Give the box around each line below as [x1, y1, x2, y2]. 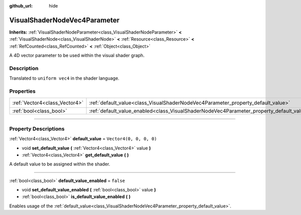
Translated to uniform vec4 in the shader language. [9, 75, 120, 81]
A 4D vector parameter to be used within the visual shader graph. [9, 53, 145, 59]
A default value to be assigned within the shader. [9, 161, 110, 167]
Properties [9, 88, 36, 95]
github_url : [9, 3, 33, 9]
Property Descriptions [9, 125, 65, 132]
